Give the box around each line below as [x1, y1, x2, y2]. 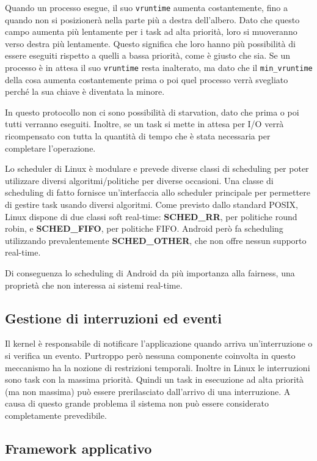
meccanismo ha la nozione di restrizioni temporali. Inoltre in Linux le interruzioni [5, 361, 310, 374]
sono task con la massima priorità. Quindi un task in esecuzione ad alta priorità [5, 373, 304, 386]
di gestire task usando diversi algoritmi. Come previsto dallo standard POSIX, [5, 198, 298, 211]
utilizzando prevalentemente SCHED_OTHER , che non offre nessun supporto [5, 234, 307, 246]
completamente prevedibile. [5, 408, 107, 421]
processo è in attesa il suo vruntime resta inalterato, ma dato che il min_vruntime [5, 61, 313, 74]
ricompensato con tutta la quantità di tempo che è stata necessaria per [5, 130, 271, 142]
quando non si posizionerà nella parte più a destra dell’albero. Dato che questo [5, 13, 300, 26]
